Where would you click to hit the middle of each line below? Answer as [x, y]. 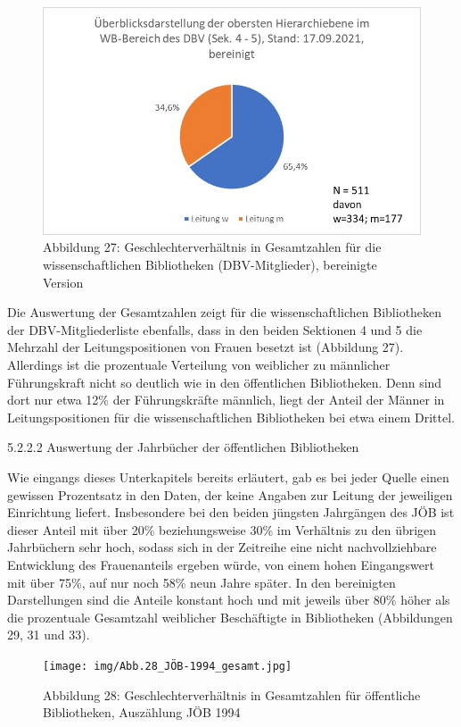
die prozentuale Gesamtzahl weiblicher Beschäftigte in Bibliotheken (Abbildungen [230, 617]
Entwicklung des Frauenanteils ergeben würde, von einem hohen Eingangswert [221, 564]
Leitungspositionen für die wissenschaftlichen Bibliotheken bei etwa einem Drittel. [231, 417]
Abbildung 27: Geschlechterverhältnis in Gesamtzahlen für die [212, 247]
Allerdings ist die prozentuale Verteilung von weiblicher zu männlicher [199, 364]
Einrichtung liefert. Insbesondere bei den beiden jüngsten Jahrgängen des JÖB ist [231, 512]
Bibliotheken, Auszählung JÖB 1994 [142, 712]
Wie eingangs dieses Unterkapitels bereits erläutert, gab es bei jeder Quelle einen [228, 476]
